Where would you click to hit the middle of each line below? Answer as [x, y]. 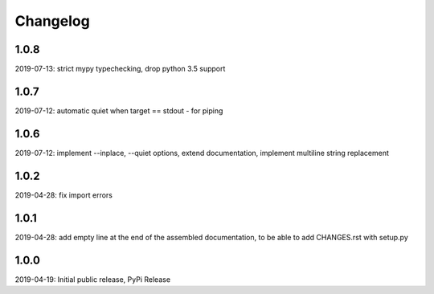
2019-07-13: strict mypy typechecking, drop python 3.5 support [120, 69]
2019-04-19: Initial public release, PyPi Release [93, 279]
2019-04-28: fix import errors [63, 195]
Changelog [52, 21]
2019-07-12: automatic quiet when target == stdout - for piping [119, 110]
